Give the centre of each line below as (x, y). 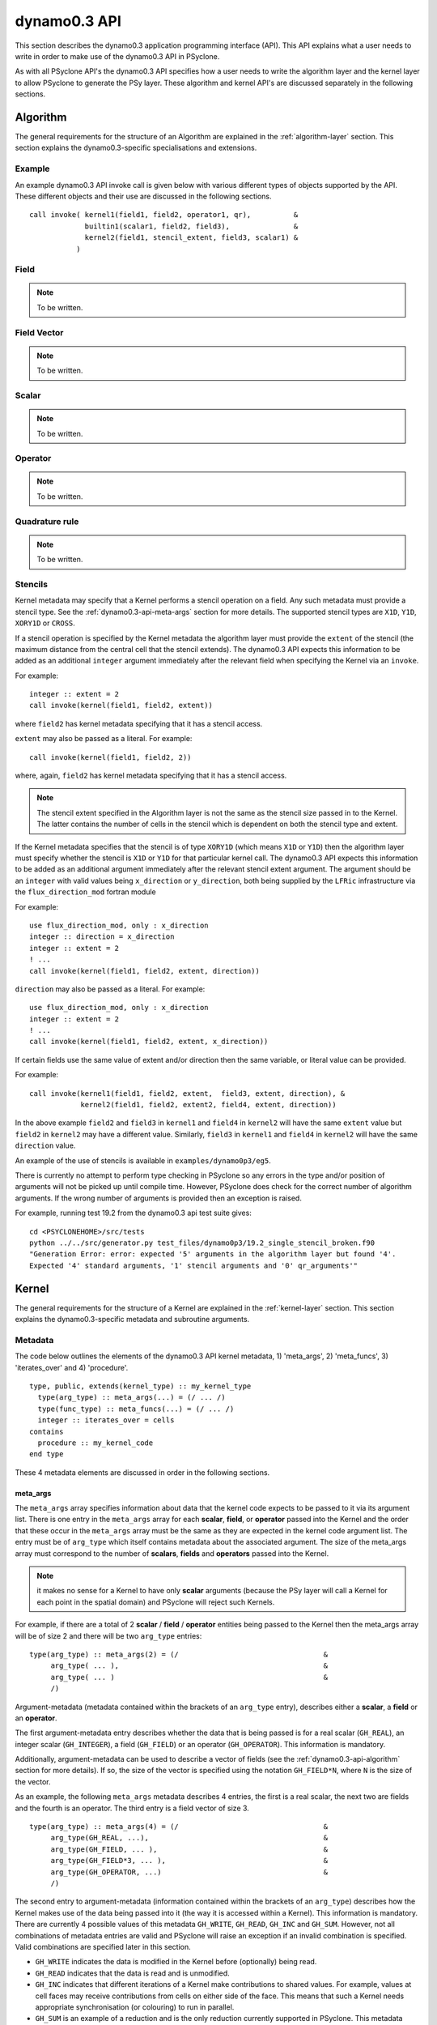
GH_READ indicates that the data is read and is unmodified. (132, 1973)
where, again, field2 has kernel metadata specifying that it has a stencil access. (151, 776)
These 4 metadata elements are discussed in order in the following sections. (142, 1472)
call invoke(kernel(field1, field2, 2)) (110, 757)
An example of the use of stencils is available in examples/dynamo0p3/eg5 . (143, 1160)
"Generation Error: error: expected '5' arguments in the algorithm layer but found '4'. (213, 1254)
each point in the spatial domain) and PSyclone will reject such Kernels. (156, 1602)
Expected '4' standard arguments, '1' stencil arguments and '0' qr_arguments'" (194, 1265)
